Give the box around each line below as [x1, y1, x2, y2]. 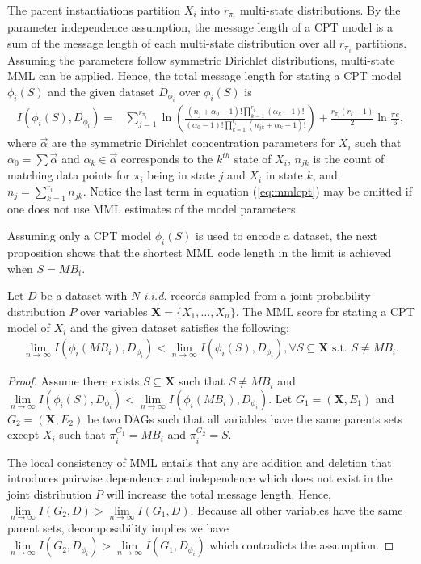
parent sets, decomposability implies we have [7, 519, 229, 536]
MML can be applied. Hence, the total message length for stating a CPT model [7, 67, 402, 84]
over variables [80, 303, 148, 320]
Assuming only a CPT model [7, 227, 152, 244]
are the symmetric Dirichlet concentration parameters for [51, 134, 335, 151]
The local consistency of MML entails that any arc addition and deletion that [7, 453, 392, 470]
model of [7, 318, 50, 335]
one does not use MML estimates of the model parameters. [7, 200, 299, 217]
